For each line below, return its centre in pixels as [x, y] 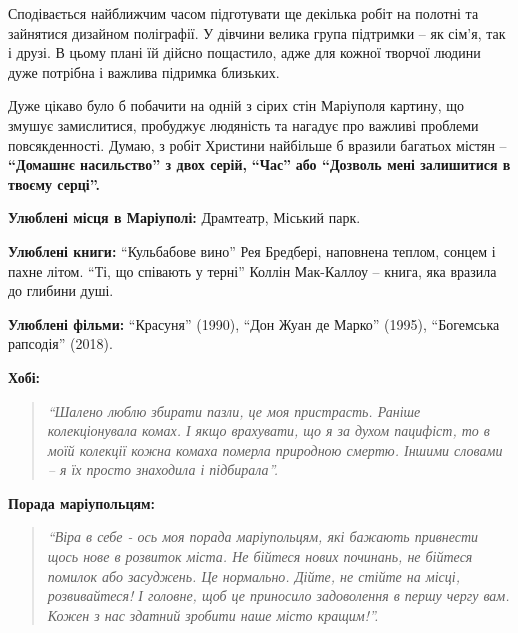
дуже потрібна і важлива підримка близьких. [144, 71]
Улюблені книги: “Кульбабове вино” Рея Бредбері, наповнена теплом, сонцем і [252, 250]
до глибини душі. [61, 290]
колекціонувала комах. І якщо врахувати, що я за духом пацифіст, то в [268, 430]
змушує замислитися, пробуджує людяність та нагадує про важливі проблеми [243, 124]
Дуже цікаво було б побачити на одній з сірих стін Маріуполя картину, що [236, 105]
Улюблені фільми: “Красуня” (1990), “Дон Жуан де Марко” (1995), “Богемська [254, 323]
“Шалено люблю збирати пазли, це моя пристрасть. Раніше [234, 410]
